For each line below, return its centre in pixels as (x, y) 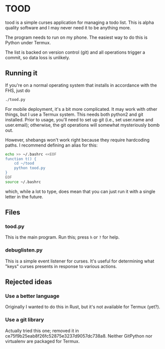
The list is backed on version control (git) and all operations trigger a (75, 52)
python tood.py (30, 168)
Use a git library (25, 320)
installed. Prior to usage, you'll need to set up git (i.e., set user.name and (79, 119)
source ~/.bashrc (23, 182)
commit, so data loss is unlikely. (38, 57)
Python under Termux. (28, 42)
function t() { (21, 159)
